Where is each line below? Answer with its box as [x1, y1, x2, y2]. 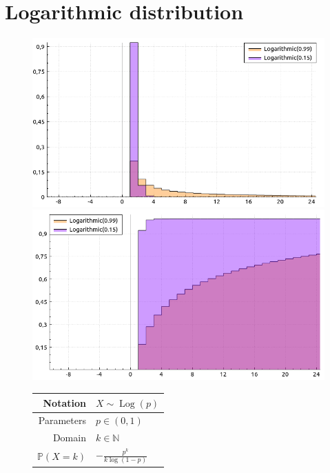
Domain [52, 430, 86, 445]
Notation [43, 395, 86, 410]
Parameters [38, 413, 86, 427]
